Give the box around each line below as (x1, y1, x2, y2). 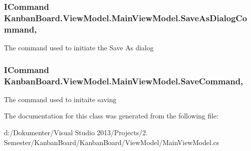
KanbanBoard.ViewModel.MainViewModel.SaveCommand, (4, 75, 243, 87)
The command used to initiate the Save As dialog (4, 42, 154, 53)
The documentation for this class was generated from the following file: (4, 111, 218, 121)
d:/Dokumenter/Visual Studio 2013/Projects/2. (4, 127, 148, 137)
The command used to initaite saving (4, 94, 117, 104)
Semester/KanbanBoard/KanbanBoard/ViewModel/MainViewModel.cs (4, 137, 219, 147)
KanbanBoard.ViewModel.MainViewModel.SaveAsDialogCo (4, 11, 247, 24)
